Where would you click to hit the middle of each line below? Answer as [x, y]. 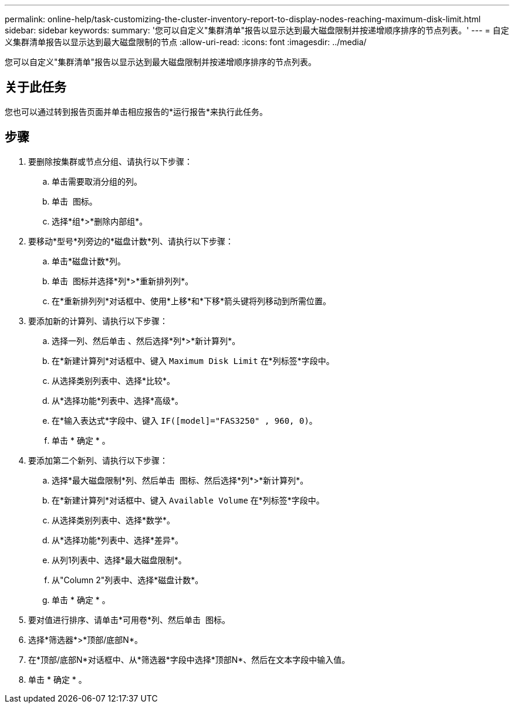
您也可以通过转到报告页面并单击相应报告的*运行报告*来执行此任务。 [136, 111]
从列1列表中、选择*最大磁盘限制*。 [119, 560]
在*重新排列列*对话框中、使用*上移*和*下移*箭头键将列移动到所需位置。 [192, 301]
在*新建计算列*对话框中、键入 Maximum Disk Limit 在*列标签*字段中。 [193, 360]
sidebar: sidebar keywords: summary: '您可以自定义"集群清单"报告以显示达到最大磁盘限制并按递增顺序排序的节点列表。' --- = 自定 [257, 30]
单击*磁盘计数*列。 [89, 261]
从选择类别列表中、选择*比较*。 [114, 380]
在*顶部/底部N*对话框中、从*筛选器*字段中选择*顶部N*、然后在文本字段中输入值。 [189, 659]
